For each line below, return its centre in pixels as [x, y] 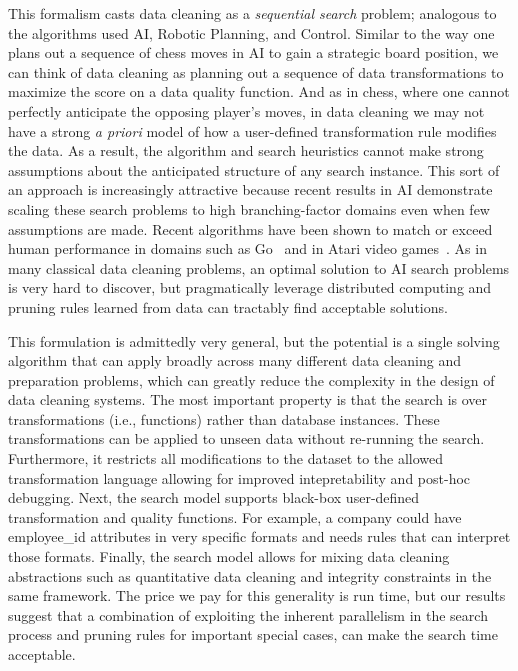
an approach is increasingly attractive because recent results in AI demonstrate [250, 189]
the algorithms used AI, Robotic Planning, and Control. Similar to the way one [251, 32]
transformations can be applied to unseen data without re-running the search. [246, 438]
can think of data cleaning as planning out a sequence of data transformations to [256, 71]
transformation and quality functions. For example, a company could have [235, 516]
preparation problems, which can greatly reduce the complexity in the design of [251, 379]
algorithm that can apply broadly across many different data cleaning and [235, 360]
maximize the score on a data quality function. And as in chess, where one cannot [259, 91]
